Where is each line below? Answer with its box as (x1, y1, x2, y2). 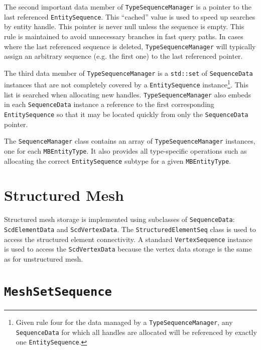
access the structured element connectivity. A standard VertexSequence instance (4, 234, 253, 244)
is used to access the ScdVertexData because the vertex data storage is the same (4, 244, 252, 254)
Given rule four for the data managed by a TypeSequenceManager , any (16, 316, 233, 327)
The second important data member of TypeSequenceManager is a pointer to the (4, 2, 251, 12)
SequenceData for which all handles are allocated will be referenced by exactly (16, 326, 257, 337)
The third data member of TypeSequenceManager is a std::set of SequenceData (4, 67, 253, 78)
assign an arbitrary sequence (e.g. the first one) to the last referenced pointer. (4, 51, 243, 61)
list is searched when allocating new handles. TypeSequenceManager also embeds (4, 89, 251, 99)
